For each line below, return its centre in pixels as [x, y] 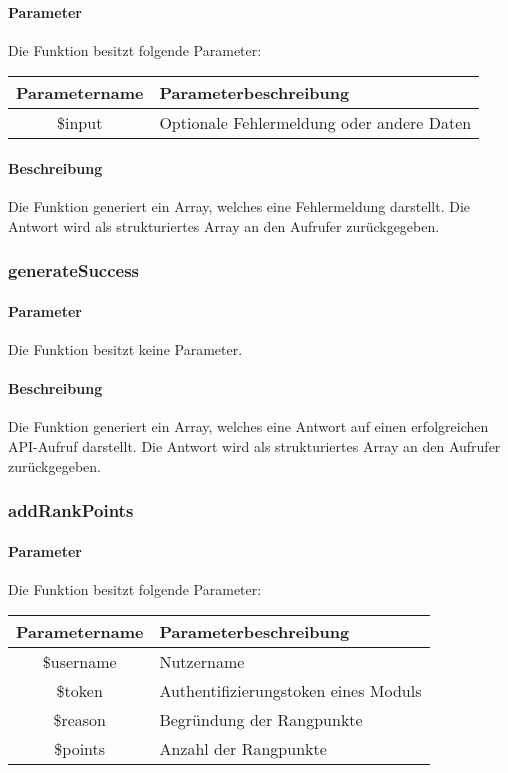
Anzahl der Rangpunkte [243, 749]
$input [80, 123]
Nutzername [202, 662]
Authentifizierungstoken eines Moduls [290, 691]
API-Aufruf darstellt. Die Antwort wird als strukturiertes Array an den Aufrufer [254, 446]
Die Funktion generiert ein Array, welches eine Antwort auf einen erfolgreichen [248, 426]
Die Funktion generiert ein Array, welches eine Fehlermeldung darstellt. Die [239, 206]
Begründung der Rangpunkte [261, 720]
